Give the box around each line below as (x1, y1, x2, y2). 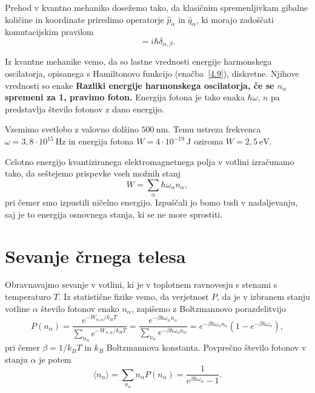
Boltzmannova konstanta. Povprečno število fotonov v (106, 341, 307, 354)
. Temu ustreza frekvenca (168, 123, 261, 135)
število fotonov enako (41, 302, 119, 314)
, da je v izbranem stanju (217, 290, 310, 303)
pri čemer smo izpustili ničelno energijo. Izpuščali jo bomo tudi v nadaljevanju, (5, 196, 298, 209)
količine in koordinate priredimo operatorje (5, 13, 164, 25)
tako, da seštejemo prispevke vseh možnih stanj (5, 167, 181, 180)
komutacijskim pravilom (5, 25, 94, 38)
